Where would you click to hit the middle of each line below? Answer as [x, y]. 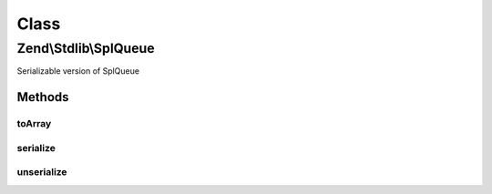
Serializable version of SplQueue [78, 71]
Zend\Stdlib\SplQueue [86, 48]
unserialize [42, 172]
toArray [34, 124]
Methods [43, 97]
